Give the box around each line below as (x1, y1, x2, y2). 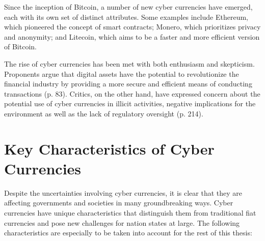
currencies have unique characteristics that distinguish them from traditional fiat (4, 207, 256, 218)
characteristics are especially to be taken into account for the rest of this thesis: (4, 227, 252, 238)
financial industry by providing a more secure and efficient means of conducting (4, 78, 252, 89)
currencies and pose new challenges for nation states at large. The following (4, 217, 240, 228)
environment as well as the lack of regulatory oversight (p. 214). (4, 108, 203, 118)
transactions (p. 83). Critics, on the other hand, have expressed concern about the (4, 88, 260, 99)
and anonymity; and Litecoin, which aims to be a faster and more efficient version (4, 31, 260, 42)
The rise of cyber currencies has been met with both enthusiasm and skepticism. (4, 58, 255, 69)
